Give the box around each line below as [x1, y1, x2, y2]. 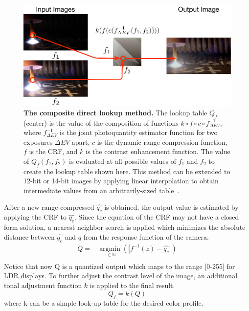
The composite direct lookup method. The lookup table [23, 107, 207, 117]
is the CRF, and [29, 146, 78, 156]
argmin [99, 245, 120, 252]
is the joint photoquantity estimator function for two [59, 127, 218, 137]
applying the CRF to [4, 212, 67, 222]
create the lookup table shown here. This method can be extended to [23, 166, 230, 176]
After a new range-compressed [4, 201, 94, 212]
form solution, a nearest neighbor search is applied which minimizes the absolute [4, 222, 246, 232]
